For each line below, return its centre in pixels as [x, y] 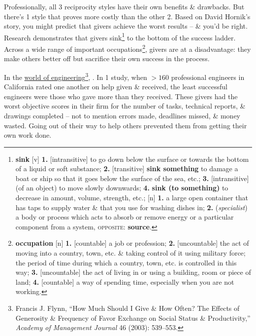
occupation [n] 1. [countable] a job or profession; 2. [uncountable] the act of [132, 243]
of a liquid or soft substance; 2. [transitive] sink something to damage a [127, 168]
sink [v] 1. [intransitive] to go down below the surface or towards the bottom [132, 159]
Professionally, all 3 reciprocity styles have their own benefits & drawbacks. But [124, 6]
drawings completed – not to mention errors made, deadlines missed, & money [122, 115]
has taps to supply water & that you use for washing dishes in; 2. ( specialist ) [131, 207]
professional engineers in [208, 77]
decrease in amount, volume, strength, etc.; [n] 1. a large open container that [132, 198]
